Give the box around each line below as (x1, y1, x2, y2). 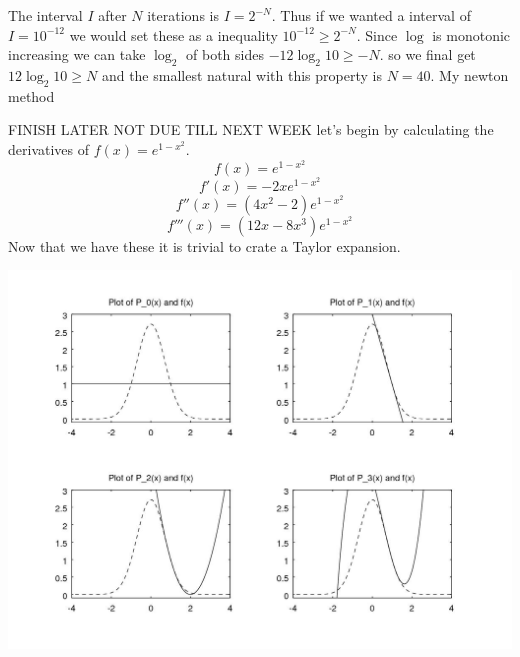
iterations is (147, 5, 219, 25)
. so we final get (379, 44, 476, 65)
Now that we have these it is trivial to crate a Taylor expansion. (8, 235, 401, 256)
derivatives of (8, 138, 90, 159)
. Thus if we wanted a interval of (271, 5, 471, 25)
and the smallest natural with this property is (101, 64, 382, 85)
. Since (356, 24, 398, 45)
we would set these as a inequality (69, 24, 278, 45)
